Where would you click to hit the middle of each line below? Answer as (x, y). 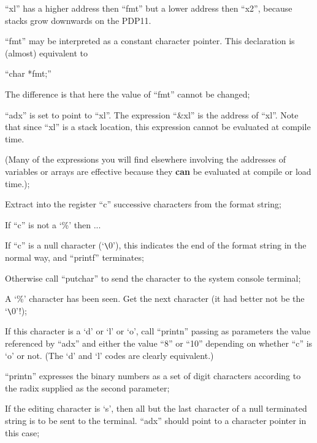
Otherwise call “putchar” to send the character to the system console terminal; (153, 278)
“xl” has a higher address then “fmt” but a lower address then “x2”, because (149, 8)
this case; (22, 432)
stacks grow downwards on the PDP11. (78, 20)
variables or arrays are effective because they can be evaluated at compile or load (158, 171)
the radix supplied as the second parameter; (87, 387)
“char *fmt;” (28, 73)
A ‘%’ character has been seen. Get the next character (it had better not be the (155, 299)
